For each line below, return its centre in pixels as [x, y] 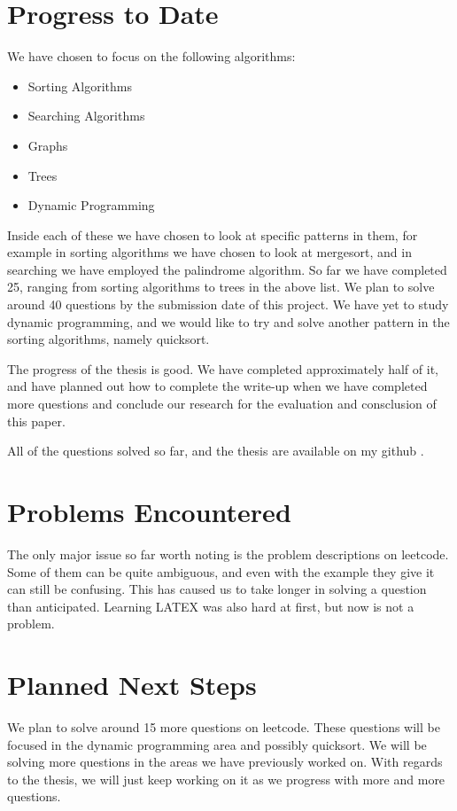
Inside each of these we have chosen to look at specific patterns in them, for [213, 234]
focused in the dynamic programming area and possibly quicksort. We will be [217, 744]
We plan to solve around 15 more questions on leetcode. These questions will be [224, 727]
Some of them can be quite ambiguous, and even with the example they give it [221, 571]
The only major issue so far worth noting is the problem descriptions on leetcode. [228, 554]
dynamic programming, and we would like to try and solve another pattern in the [228, 321]
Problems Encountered [149, 511]
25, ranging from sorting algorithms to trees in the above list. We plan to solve [221, 287]
